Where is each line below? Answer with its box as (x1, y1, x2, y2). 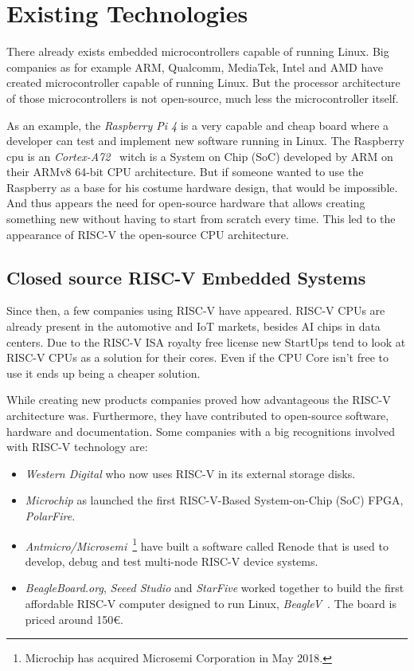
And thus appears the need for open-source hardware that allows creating (6, 194, 365, 211)
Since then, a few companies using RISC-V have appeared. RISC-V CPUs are (6, 302, 385, 319)
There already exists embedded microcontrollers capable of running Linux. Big (6, 43, 389, 60)
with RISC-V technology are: (6, 438, 148, 455)
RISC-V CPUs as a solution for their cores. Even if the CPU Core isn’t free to (6, 349, 389, 366)
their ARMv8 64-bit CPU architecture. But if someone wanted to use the (6, 163, 364, 180)
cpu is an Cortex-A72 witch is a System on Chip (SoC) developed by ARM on (6, 147, 393, 164)
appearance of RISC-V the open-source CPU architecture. (6, 226, 289, 242)
